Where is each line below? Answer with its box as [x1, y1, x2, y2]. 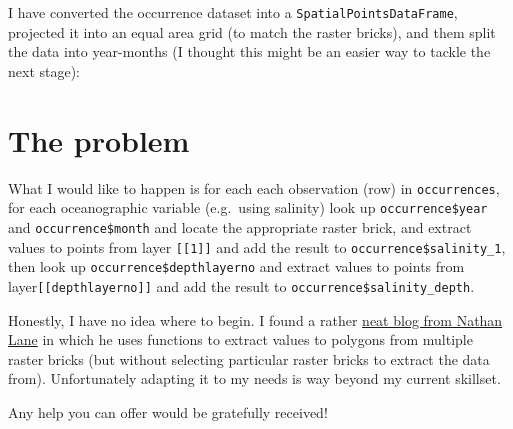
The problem [8, 119, 190, 160]
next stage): [8, 60, 81, 81]
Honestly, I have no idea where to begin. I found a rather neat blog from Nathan [8, 309, 503, 330]
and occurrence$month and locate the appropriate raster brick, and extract [8, 216, 472, 237]
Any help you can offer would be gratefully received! [8, 401, 328, 422]
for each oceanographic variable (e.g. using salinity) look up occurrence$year [8, 197, 488, 218]
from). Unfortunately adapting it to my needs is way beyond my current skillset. [8, 368, 501, 389]
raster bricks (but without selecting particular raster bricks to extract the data [8, 348, 490, 369]
